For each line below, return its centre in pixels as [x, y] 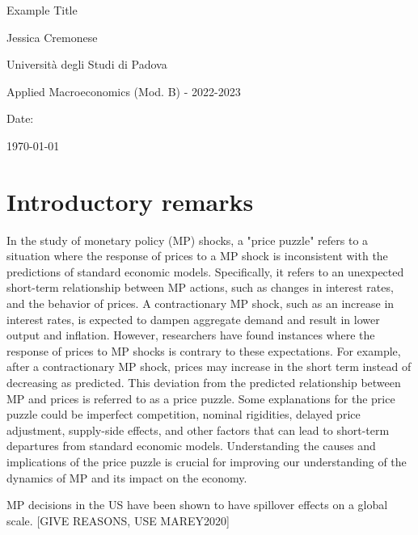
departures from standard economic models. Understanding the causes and [191, 446]
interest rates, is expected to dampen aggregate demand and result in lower [193, 319]
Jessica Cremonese [52, 37]
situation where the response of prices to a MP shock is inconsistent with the [197, 256]
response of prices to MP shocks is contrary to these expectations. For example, [204, 350]
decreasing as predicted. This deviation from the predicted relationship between [204, 383]
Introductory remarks [130, 201]
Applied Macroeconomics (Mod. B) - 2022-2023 [124, 91]
